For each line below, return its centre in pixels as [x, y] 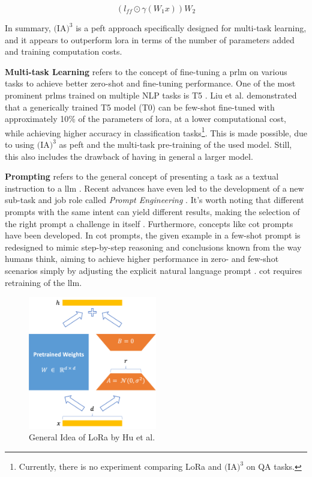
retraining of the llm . [43, 282]
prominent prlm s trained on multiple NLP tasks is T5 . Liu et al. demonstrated [151, 95]
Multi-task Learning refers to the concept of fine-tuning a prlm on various [146, 71]
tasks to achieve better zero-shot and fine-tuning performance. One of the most [150, 83]
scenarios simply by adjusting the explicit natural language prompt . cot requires [154, 270]
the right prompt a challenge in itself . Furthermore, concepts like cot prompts [149, 223]
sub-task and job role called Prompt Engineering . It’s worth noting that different [154, 200]
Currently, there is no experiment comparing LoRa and [120, 466]
